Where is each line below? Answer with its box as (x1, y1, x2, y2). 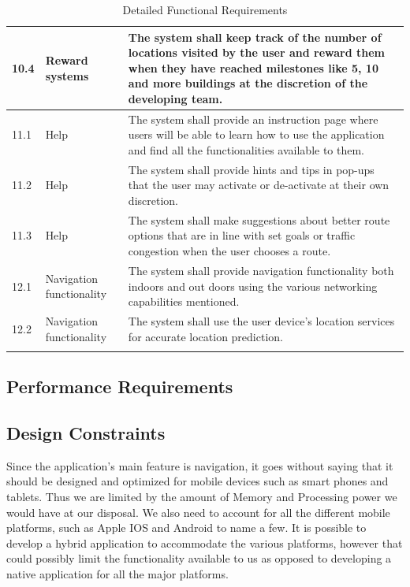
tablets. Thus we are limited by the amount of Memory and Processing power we (6, 489, 397, 505)
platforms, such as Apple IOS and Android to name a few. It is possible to (6, 519, 367, 536)
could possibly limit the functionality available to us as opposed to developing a (6, 550, 392, 567)
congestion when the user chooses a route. (128, 243, 331, 259)
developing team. (128, 90, 223, 106)
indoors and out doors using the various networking (128, 277, 378, 294)
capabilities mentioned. (128, 293, 240, 310)
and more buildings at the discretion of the (128, 75, 368, 91)
